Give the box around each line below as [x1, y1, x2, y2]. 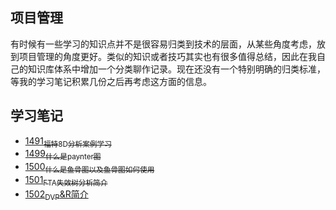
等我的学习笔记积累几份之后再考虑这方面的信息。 [10, 75, 212, 87]
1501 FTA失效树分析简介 [24, 174, 108, 188]
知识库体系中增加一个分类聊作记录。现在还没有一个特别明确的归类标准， [27, 63, 326, 75]
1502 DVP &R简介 [24, 188, 89, 202]
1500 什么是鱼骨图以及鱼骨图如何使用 [24, 161, 155, 175]
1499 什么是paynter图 [24, 148, 102, 162]
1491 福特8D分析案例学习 [24, 134, 112, 149]
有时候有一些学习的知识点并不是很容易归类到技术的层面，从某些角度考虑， [10, 38, 317, 50]
